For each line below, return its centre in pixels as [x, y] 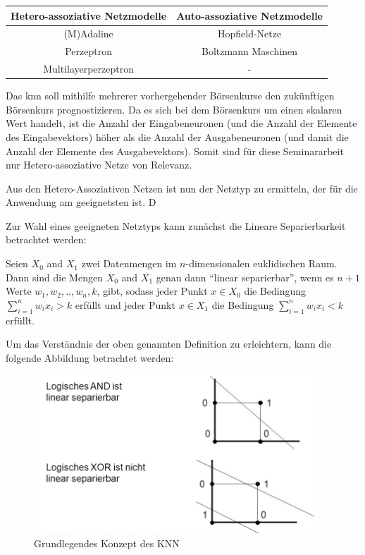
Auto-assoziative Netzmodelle [249, 15]
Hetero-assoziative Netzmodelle [89, 15]
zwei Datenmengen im [129, 263]
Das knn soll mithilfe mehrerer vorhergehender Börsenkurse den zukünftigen [170, 96]
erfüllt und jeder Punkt [125, 304]
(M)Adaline [88, 33]
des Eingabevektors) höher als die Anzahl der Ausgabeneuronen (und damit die [177, 136]
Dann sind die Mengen [54, 277]
